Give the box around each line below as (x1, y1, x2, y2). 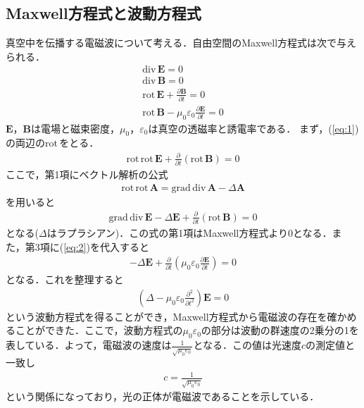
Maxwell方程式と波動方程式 (6, 2, 201, 24)
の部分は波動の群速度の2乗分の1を (201, 323, 359, 338)
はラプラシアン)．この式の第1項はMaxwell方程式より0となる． (46, 225, 332, 240)
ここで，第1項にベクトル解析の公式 (6, 166, 168, 181)
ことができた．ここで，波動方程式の (15, 323, 183, 338)
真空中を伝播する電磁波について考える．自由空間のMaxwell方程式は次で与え (6, 35, 357, 50)
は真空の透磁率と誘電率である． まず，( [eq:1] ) (148, 120, 359, 135)
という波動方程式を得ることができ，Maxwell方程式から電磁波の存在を (6, 309, 327, 323)
